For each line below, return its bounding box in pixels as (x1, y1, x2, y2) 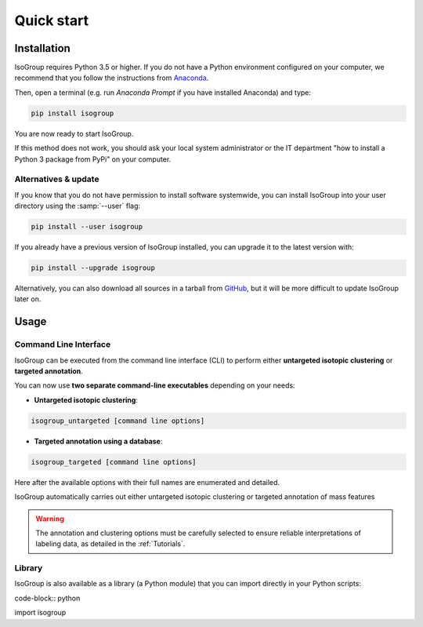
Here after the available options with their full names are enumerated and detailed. (14, 477, 280, 487)
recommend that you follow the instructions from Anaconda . (14, 73, 209, 82)
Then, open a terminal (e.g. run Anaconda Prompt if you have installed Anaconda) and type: (14, 87, 312, 97)
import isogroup (14, 608, 67, 618)
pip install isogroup (31, 108, 114, 118)
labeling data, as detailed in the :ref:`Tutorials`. (35, 539, 186, 549)
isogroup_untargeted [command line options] (31, 416, 205, 425)
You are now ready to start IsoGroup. (14, 129, 134, 138)
